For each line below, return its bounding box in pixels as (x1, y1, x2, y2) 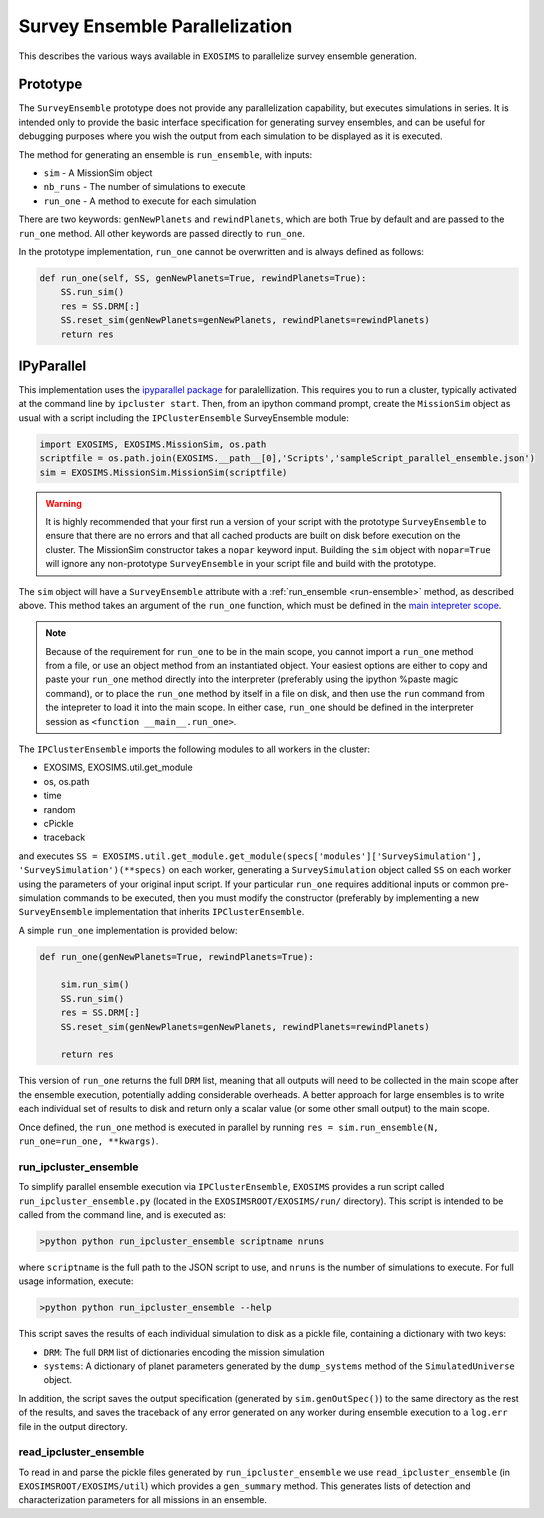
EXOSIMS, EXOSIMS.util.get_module (43, 761, 194, 774)
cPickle (43, 817, 74, 829)
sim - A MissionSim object (43, 167, 153, 179)
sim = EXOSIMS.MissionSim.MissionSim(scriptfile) (39, 466, 288, 478)
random (43, 803, 76, 815)
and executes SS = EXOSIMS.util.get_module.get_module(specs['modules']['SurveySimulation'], (18, 850, 483, 862)
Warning (45, 497, 82, 509)
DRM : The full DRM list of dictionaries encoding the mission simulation (43, 1346, 325, 1358)
